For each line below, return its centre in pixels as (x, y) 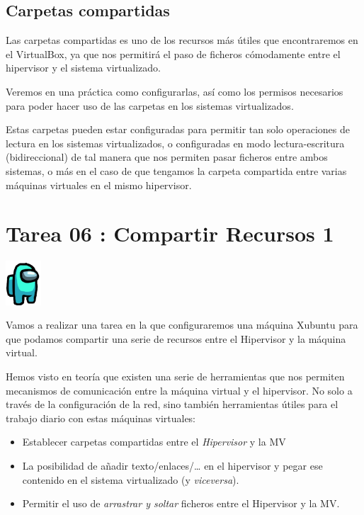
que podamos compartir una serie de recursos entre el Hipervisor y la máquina (176, 338)
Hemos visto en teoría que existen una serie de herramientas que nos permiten (175, 377)
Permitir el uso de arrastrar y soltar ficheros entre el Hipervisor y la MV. (181, 503)
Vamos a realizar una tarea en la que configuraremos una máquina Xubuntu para (182, 325)
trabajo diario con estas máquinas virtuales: (101, 418)
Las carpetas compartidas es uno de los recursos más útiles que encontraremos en (182, 40)
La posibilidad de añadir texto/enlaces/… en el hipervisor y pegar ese (172, 466)
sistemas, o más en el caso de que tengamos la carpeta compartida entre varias (176, 170)
